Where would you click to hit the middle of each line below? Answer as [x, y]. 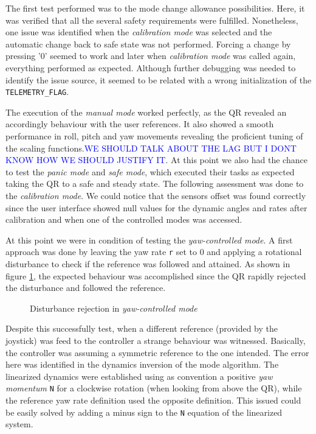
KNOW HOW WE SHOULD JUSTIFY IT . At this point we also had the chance [156, 160]
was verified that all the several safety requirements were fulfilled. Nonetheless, [152, 20]
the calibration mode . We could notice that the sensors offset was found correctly [156, 195]
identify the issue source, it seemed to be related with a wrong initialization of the [159, 79]
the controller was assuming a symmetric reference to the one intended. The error [157, 352]
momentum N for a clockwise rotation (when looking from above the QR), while [154, 388]
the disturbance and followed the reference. [86, 288]
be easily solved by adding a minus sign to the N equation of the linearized [144, 412]
